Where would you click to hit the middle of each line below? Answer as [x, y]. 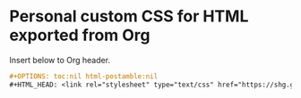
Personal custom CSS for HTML [129, 16]
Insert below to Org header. [60, 60]
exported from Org [80, 35]
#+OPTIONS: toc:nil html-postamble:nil [84, 76]
